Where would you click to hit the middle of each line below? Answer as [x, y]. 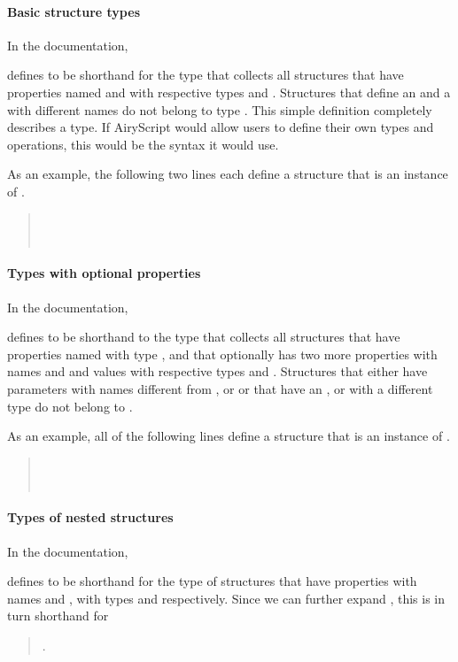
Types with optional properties [104, 273]
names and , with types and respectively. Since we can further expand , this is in [226, 598]
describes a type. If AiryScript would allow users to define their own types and [221, 127]
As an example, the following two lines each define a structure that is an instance [228, 174]
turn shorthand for [58, 616]
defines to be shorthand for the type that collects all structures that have [206, 75]
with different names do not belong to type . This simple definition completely [220, 109]
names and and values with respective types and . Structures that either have [217, 371]
